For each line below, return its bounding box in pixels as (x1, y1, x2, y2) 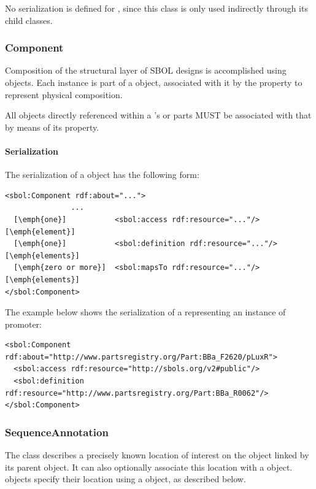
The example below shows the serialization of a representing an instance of (5, 306, 286, 318)
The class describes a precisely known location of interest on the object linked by (5, 449, 309, 461)
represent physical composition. (5, 88, 123, 101)
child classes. (5, 13, 53, 26)
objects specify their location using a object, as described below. (5, 472, 246, 485)
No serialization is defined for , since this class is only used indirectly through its (5, 2, 308, 14)
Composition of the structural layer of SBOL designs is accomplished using (5, 64, 287, 77)
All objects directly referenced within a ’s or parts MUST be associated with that (5, 109, 312, 121)
